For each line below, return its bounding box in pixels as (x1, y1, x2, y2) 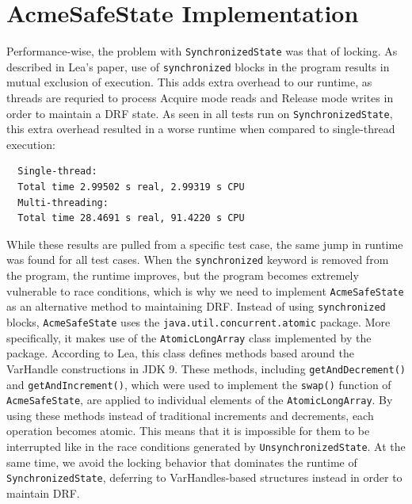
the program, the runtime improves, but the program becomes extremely (6, 267, 359, 284)
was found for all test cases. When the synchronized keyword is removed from (6, 251, 389, 268)
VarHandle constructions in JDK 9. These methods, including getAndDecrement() (6, 360, 406, 376)
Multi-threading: (17, 197, 109, 208)
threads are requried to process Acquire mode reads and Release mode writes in (6, 90, 394, 106)
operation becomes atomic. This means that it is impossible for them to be (6, 422, 370, 439)
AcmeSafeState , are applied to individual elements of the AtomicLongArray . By (6, 391, 393, 408)
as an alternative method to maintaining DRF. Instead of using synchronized (6, 298, 386, 315)
